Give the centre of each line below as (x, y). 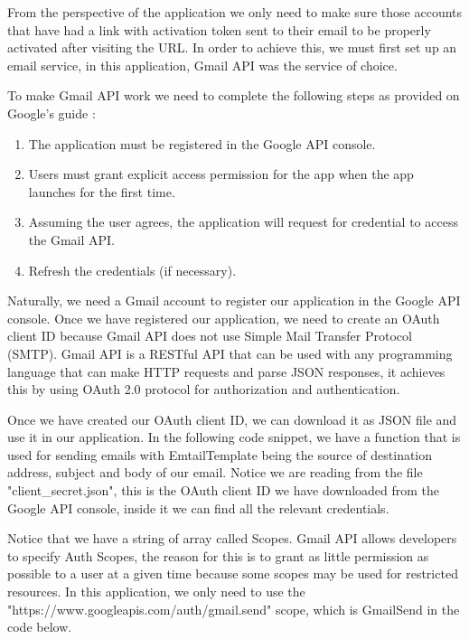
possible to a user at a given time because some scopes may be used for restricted (233, 573)
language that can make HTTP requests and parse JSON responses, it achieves (226, 371)
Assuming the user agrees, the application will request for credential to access (243, 222)
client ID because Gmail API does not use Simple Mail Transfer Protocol (210, 336)
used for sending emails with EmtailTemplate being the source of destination (220, 454)
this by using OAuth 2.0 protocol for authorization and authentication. (204, 389)
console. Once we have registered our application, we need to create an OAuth (224, 318)
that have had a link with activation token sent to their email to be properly (219, 29)
